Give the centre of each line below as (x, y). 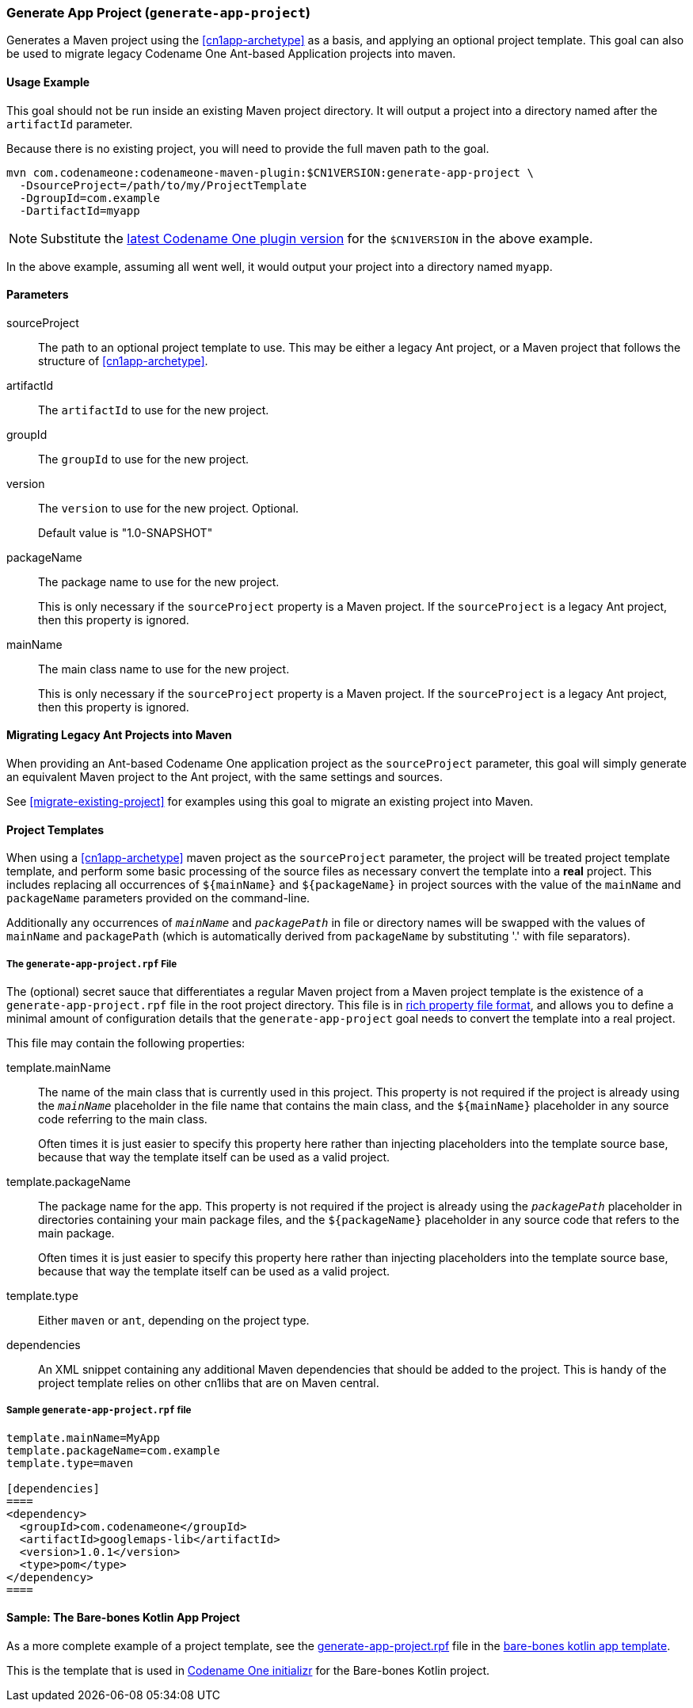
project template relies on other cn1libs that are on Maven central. (209, 1383)
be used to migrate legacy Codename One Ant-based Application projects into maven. (231, 54)
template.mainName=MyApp (83, 1437)
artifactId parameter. (70, 124)
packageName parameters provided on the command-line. (158, 898)
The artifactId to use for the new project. (154, 410)
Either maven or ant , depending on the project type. (174, 1321)
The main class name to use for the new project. (164, 669)
